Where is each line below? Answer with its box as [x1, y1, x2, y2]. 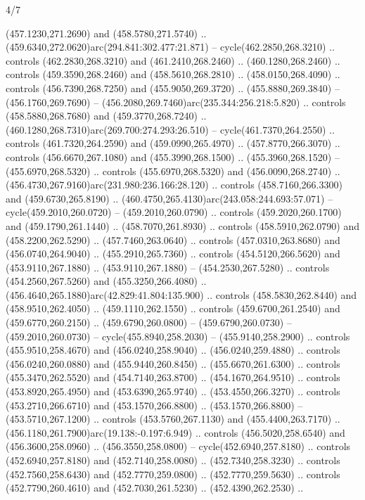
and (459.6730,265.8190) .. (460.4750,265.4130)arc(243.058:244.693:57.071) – [6, 191, 333, 205]
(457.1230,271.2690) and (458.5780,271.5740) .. [6, 25, 207, 40]
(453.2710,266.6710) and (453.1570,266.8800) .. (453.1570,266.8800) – [6, 397, 303, 412]
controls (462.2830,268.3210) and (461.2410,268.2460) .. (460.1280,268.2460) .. [6, 53, 340, 68]
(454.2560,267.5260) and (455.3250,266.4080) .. [6, 274, 207, 288]
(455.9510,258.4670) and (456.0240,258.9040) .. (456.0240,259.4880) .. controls [6, 342, 340, 357]
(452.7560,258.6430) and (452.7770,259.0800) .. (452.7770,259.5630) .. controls [6, 466, 340, 481]
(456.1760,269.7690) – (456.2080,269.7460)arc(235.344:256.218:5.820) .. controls [6, 94, 346, 109]
